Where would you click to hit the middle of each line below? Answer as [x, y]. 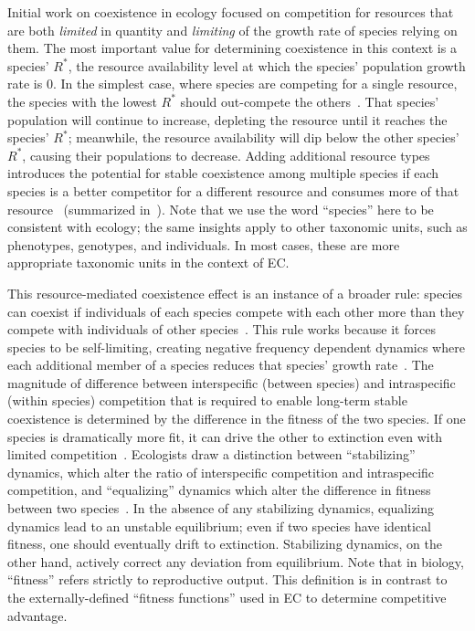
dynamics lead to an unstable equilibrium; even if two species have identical [219, 526]
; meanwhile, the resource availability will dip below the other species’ [264, 137]
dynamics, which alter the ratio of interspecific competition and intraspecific [221, 472]
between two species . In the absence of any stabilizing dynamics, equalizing [221, 508]
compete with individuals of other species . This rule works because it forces [222, 329]
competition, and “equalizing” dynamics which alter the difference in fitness [219, 490]
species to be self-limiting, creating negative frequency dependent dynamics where [236, 347]
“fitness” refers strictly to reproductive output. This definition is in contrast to [227, 579]
